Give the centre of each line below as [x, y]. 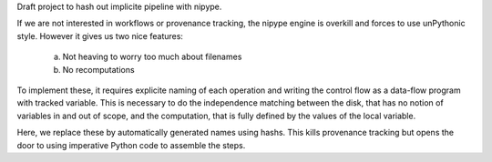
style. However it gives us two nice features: [100, 35]
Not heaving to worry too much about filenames [152, 57]
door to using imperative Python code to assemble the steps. [131, 145]
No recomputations [99, 69]
